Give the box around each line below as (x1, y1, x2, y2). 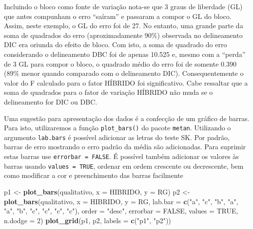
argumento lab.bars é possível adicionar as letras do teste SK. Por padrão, (4, 132, 230, 142)
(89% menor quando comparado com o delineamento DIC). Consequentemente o (4, 68, 244, 78)
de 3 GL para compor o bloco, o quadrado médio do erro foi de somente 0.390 (4, 58, 236, 69)
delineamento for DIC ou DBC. (4, 96, 97, 106)
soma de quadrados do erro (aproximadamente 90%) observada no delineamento (4, 30, 243, 40)
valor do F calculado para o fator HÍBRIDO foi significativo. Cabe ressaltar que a (4, 77, 248, 88)
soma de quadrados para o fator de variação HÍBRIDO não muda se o (4, 87, 213, 97)
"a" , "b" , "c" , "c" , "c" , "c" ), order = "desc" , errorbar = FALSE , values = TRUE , (4, 206, 238, 216)
